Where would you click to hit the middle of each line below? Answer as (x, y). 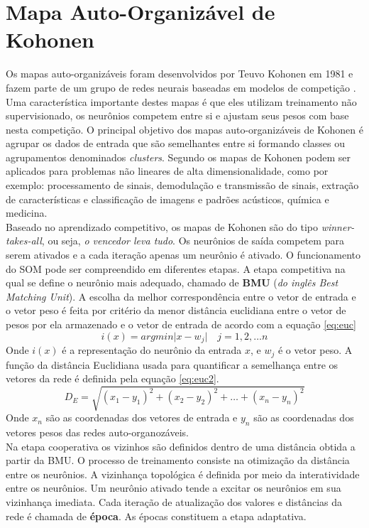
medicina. (27, 213)
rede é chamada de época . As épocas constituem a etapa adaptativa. (156, 516)
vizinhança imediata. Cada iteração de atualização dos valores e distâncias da (174, 502)
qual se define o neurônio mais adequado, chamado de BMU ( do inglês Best (172, 282)
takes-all (24, 241)
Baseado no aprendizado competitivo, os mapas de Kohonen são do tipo (162, 226)
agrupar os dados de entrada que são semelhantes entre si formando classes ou (176, 143)
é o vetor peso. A (315, 350)
